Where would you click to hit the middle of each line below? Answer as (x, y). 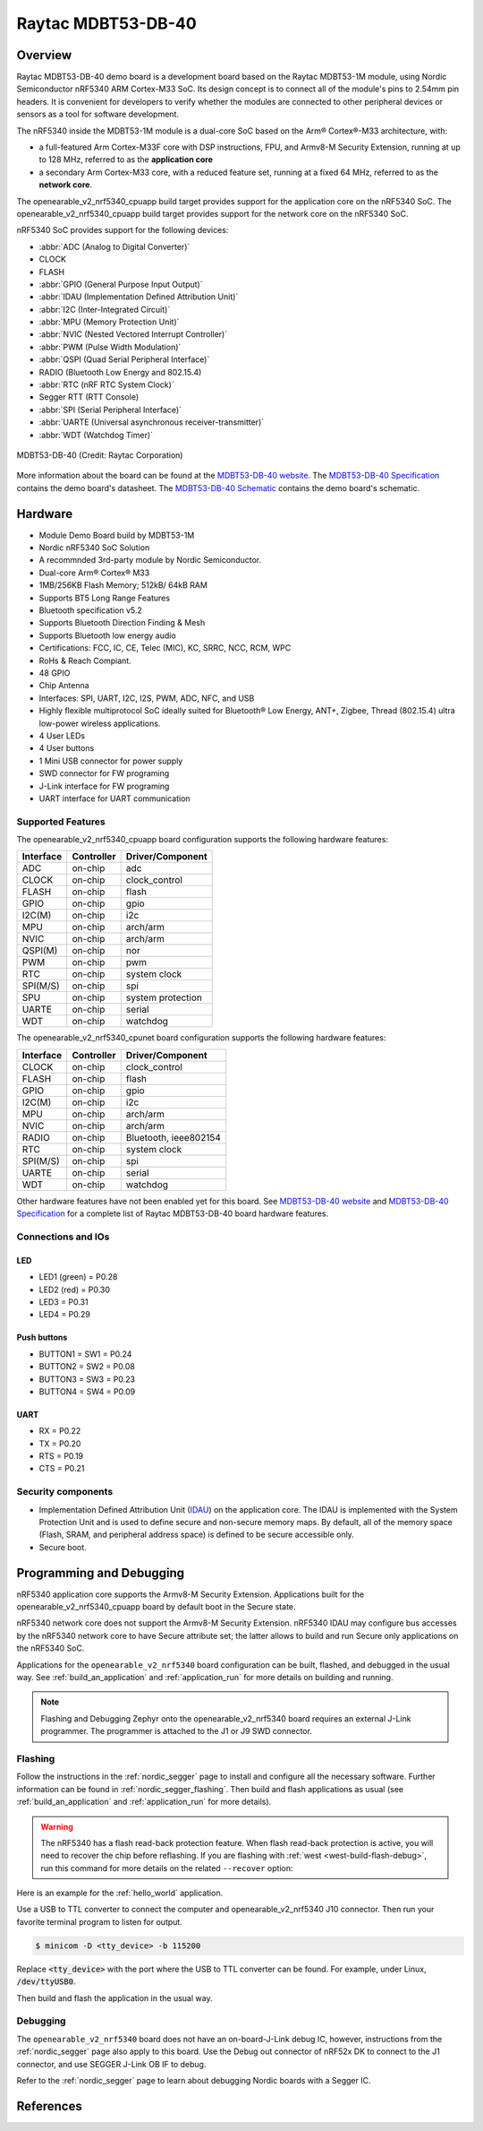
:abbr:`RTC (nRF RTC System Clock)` (106, 384)
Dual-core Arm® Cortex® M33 (94, 573)
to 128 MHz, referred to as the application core (126, 160)
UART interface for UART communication (115, 798)
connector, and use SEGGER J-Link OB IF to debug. (111, 2064)
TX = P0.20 (60, 1444)
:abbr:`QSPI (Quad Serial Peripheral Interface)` (124, 359)
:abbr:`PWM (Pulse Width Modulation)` (110, 347)
